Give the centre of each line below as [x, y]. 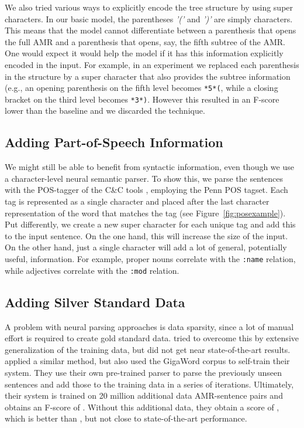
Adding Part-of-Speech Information [114, 142]
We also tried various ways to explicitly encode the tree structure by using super [149, 7]
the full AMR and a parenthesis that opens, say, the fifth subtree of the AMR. [145, 41]
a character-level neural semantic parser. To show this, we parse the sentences [144, 178]
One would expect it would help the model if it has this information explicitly [144, 53]
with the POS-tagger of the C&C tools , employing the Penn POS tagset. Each [146, 190]
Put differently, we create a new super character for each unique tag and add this [150, 224]
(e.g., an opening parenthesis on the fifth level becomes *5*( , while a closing [141, 88]
